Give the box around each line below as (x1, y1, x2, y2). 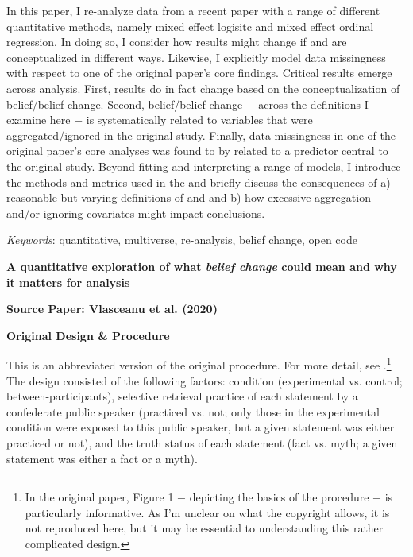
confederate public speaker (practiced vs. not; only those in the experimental (6, 403, 380, 420)
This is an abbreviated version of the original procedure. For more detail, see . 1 (6, 354, 392, 373)
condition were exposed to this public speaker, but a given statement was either (6, 419, 395, 435)
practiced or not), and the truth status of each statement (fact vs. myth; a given (6, 434, 398, 451)
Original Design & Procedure (6, 327, 170, 343)
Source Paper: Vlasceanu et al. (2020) (6, 300, 218, 317)
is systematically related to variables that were (86, 111, 313, 128)
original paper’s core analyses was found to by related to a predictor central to (6, 142, 388, 159)
